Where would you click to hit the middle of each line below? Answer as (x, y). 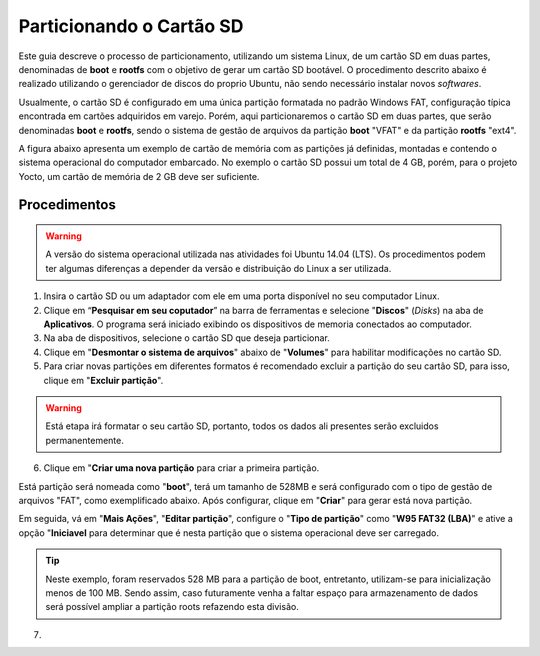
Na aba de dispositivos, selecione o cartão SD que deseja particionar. (186, 338)
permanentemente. (84, 440)
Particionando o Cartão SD (131, 26)
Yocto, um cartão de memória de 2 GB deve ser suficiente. (139, 176)
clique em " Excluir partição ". (103, 380)
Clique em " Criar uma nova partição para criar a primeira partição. (181, 468)
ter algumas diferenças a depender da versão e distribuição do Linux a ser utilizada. (218, 268)
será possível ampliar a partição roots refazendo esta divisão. (172, 607)
